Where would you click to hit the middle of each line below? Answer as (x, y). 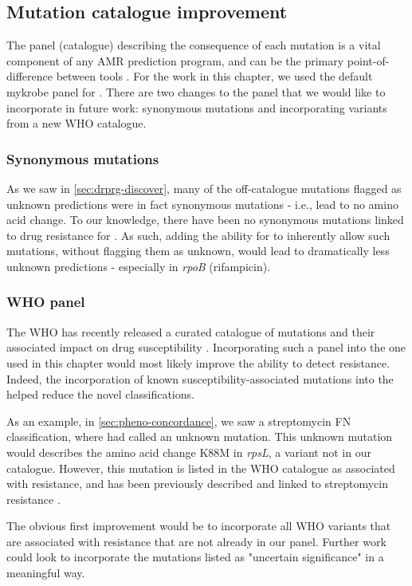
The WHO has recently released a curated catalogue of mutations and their (191, 331)
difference (29, 76)
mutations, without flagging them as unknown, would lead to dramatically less (198, 251)
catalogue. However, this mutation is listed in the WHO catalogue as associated (201, 468)
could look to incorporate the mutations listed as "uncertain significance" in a (195, 557)
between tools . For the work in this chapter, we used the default (214, 76)
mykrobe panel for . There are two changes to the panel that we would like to (196, 91)
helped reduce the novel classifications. (100, 394)
